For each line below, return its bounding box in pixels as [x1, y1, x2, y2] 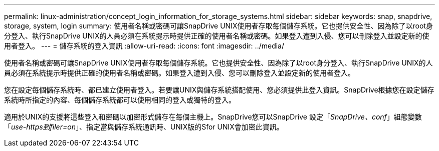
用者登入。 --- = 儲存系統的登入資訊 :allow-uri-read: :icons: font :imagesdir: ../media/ [4, 41, 285, 50]
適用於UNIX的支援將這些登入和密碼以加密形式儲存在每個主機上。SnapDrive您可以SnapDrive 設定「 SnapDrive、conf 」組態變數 [4, 112, 422, 121]
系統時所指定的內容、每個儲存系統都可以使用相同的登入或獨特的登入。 [4, 95, 236, 104]
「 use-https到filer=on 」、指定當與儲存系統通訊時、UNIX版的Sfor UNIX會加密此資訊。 [4, 122, 284, 131]
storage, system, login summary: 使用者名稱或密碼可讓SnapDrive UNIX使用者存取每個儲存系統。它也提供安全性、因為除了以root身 [4, 21, 433, 30]
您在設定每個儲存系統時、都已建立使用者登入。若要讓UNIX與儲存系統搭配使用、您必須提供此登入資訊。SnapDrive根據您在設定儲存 [4, 85, 434, 94]
